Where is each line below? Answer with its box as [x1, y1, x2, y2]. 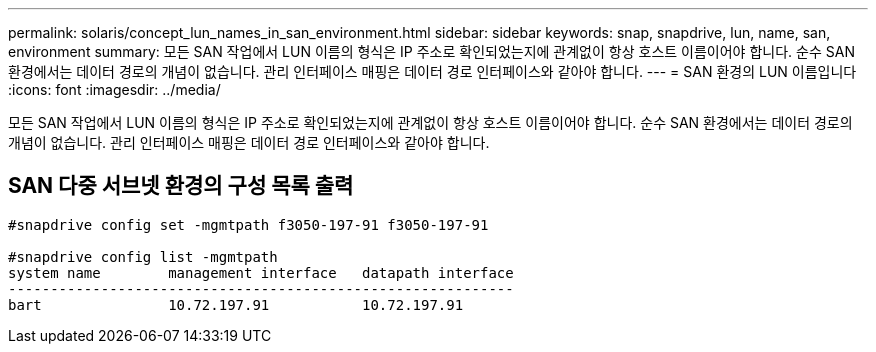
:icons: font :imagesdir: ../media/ [8, 81, 221, 98]
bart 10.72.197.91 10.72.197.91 [8, 296, 464, 313]
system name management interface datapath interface [8, 264, 514, 281]
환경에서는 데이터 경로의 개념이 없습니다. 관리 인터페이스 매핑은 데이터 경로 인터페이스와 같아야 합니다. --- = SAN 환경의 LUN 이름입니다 [8, 63, 857, 80]
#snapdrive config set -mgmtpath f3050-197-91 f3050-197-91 [8, 216, 489, 233]
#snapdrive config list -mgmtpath [8, 248, 278, 265]
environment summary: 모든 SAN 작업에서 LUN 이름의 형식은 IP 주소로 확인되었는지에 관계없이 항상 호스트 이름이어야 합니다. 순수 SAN [8, 43, 855, 60]
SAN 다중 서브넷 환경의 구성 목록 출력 [8, 173, 354, 199]
